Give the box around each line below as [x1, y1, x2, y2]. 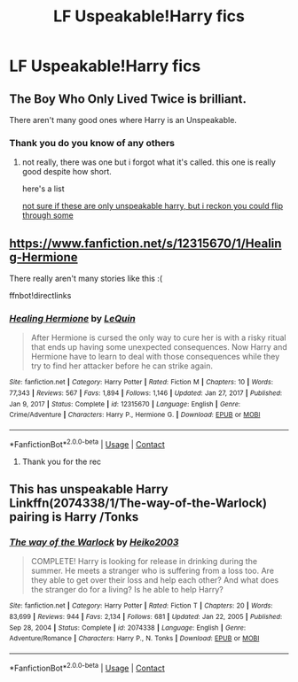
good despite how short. [21, 167, 113, 177]
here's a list [21, 183, 65, 194]
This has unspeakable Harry [9, 482, 169, 497]
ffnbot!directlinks [9, 291, 72, 301]
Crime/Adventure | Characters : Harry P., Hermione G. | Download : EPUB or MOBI [9, 410, 261, 420]
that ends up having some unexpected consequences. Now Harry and [30, 342, 288, 353]
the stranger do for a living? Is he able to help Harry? [30, 585, 223, 595]
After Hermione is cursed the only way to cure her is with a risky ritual [30, 332, 286, 343]
